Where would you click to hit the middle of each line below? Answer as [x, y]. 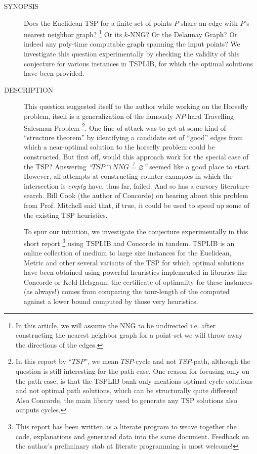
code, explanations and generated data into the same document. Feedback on [132, 436]
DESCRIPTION [29, 89]
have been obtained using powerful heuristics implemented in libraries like [136, 272]
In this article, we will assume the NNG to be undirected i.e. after [115, 325]
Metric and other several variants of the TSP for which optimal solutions [134, 262]
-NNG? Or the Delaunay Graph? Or [183, 34]
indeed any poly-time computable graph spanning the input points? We [132, 44]
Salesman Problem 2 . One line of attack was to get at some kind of [125, 127]
